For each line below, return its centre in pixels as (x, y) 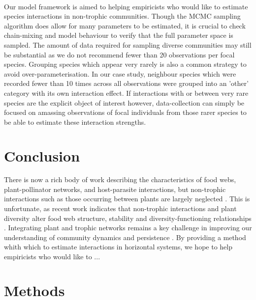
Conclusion (42, 155)
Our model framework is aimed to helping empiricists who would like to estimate (126, 6)
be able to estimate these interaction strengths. (75, 122)
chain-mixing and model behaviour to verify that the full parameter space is (119, 35)
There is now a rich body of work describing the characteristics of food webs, (120, 179)
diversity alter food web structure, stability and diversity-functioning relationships (128, 218)
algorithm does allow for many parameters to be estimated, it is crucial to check (125, 25)
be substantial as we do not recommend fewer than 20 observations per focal (119, 54)
